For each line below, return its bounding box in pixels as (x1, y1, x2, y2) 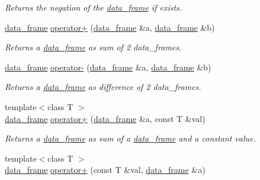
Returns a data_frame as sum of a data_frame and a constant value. (5, 132, 256, 144)
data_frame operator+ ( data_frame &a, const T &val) (5, 112, 206, 124)
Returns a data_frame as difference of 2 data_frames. (5, 81, 201, 93)
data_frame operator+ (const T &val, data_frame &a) (5, 163, 206, 176)
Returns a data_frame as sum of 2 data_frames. (5, 41, 182, 53)
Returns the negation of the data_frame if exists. (5, 1, 182, 13)
